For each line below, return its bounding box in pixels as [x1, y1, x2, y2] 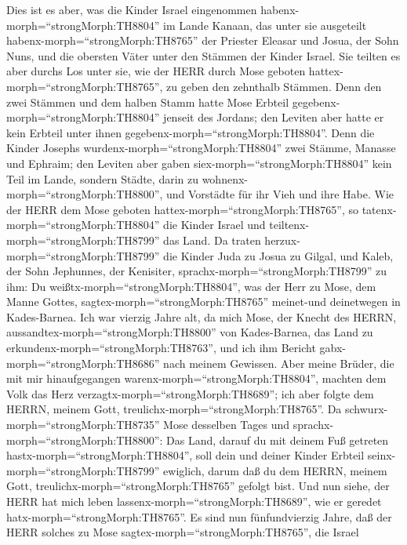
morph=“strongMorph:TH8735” [6, 416, 160, 433]
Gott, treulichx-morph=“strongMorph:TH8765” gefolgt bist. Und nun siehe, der [6, 478, 390, 494]
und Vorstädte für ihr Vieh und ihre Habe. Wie [166, 186, 394, 202]
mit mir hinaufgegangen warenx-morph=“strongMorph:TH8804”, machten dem [6, 370, 387, 387]
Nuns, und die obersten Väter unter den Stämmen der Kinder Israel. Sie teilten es [6, 47, 401, 64]
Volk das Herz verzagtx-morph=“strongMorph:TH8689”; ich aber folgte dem [6, 385, 374, 401]
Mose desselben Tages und [163, 416, 290, 433]
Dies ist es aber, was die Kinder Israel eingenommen [6, 2, 257, 17]
